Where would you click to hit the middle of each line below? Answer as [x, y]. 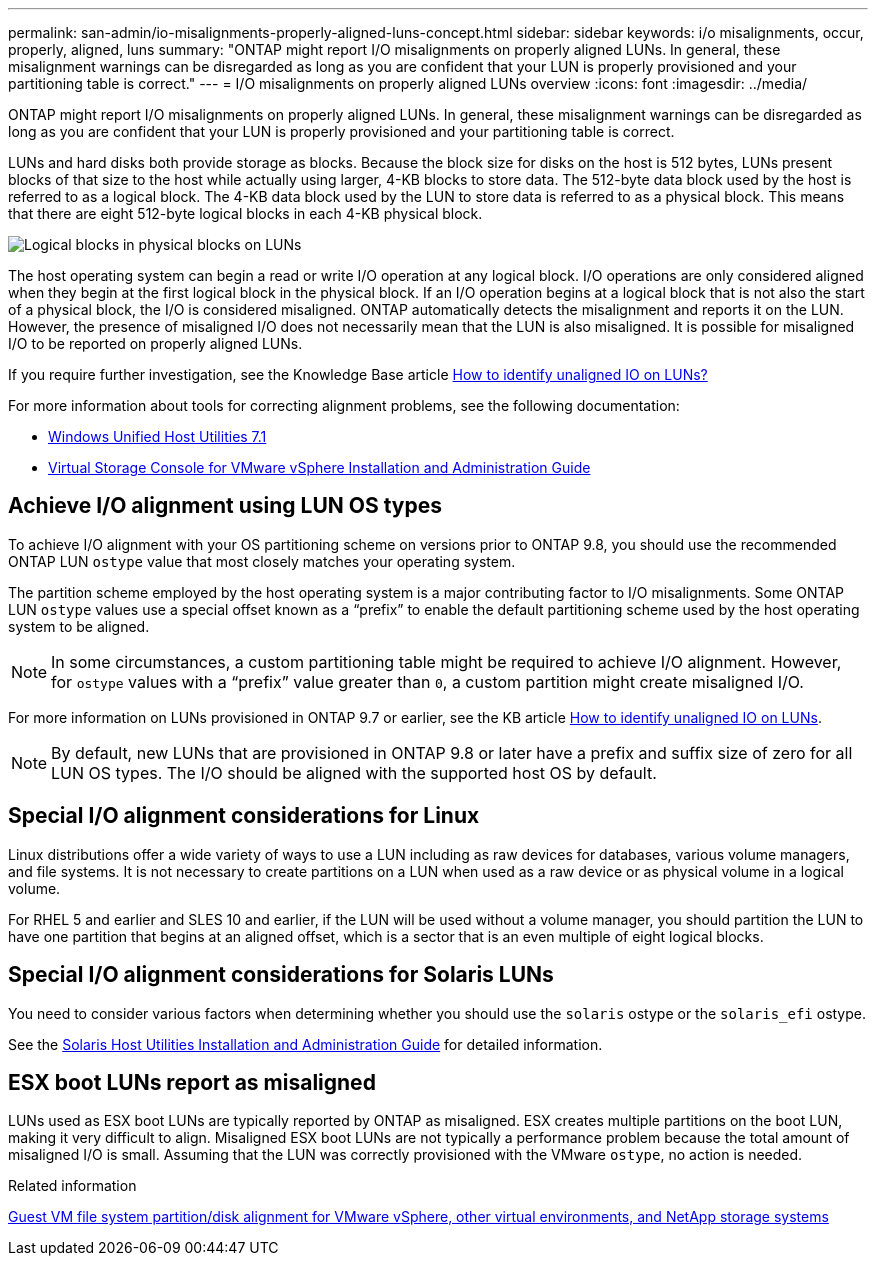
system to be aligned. [79, 626]
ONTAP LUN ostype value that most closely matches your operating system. [262, 561]
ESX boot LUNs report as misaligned [192, 1082]
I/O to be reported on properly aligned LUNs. [155, 343]
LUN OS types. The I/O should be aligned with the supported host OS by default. [354, 772]
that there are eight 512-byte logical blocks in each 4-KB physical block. [245, 213]
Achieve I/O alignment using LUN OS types [225, 506]
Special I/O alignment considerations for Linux [244, 816]
